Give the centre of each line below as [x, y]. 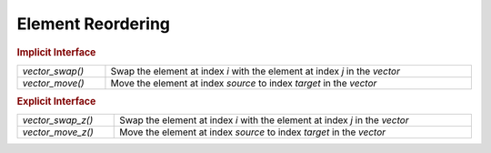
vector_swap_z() [58, 120]
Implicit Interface [56, 52]
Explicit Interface [56, 102]
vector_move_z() [58, 132]
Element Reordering [94, 24]
